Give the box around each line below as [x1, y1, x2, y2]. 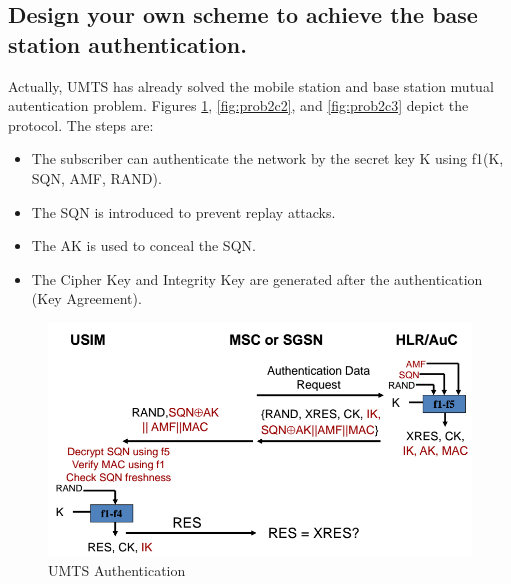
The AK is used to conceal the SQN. [31, 235, 256, 256]
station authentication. [8, 28, 247, 59]
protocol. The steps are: [8, 114, 154, 135]
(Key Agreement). [31, 288, 142, 309]
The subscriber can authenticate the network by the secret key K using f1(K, [31, 148, 504, 169]
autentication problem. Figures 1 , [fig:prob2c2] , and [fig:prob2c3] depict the [8, 95, 469, 116]
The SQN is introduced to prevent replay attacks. [31, 201, 336, 222]
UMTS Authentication [48, 560, 186, 581]
